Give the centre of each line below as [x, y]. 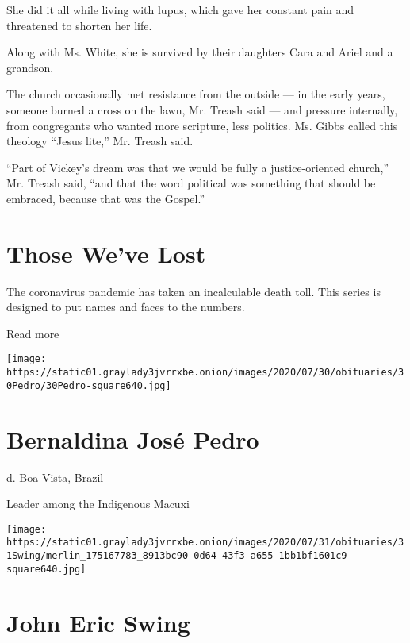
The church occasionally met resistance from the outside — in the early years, [196, 94]
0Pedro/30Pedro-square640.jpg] [89, 385]
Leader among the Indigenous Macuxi [98, 504]
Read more [33, 333]
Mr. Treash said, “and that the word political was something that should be [191, 183]
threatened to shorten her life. [79, 25]
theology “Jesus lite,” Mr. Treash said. [100, 141]
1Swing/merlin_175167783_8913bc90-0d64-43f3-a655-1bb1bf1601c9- [180, 556]
